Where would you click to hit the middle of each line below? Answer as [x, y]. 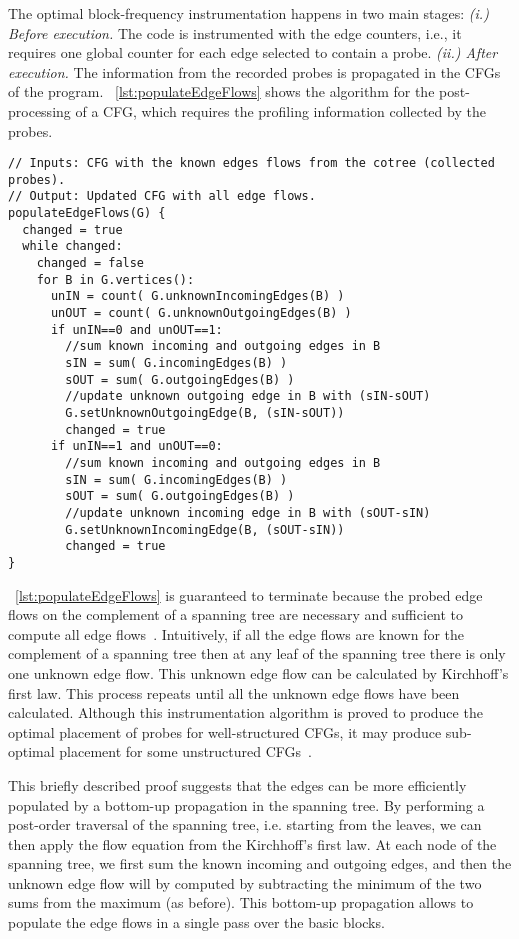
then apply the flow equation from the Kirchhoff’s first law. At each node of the [252, 843]
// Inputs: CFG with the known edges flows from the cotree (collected [251, 163]
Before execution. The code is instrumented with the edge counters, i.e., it [235, 32]
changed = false [90, 263]
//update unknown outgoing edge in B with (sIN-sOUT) [248, 396]
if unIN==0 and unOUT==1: [136, 329]
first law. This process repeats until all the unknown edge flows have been [234, 692]
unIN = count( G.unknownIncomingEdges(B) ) [197, 296]
